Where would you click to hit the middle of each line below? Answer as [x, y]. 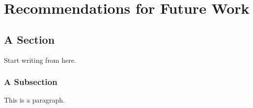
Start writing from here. [40, 60]
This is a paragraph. [34, 100]
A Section [29, 39]
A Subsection [31, 82]
